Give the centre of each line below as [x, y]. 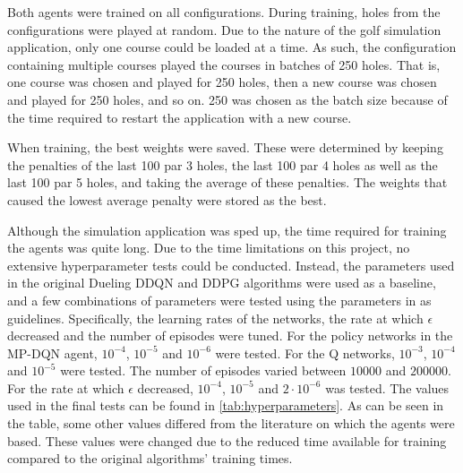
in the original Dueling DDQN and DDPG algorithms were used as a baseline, [222, 283]
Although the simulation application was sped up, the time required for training [227, 230]
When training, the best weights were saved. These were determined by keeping [225, 147]
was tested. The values [387, 387]
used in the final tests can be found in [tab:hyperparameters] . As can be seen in [226, 405]
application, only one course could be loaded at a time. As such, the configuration [232, 47]
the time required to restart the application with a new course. [180, 117]
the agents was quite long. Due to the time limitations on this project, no [209, 248]
